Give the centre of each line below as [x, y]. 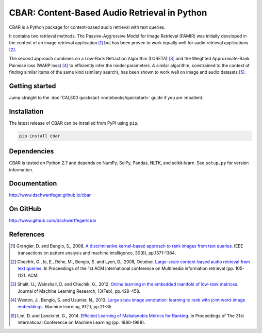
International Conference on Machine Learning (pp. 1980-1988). [82, 322]
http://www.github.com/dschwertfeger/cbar [53, 220]
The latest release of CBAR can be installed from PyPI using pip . [74, 123]
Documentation [33, 184]
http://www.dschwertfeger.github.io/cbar [50, 195]
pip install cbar [40, 136]
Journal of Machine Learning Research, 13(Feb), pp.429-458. [79, 291]
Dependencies [32, 151]
